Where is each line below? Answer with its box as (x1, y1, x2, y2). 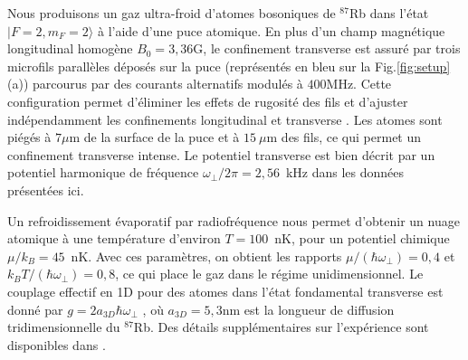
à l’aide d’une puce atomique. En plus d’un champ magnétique (97, 21, 445, 40)
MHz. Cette (326, 74, 392, 93)
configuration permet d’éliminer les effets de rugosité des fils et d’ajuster (7, 91, 408, 110)
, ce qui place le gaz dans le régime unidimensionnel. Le (115, 264, 424, 283)
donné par (7, 299, 63, 318)
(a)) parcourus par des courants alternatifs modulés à (7, 74, 303, 93)
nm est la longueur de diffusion (222, 299, 395, 318)
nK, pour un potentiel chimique (274, 229, 450, 248)
